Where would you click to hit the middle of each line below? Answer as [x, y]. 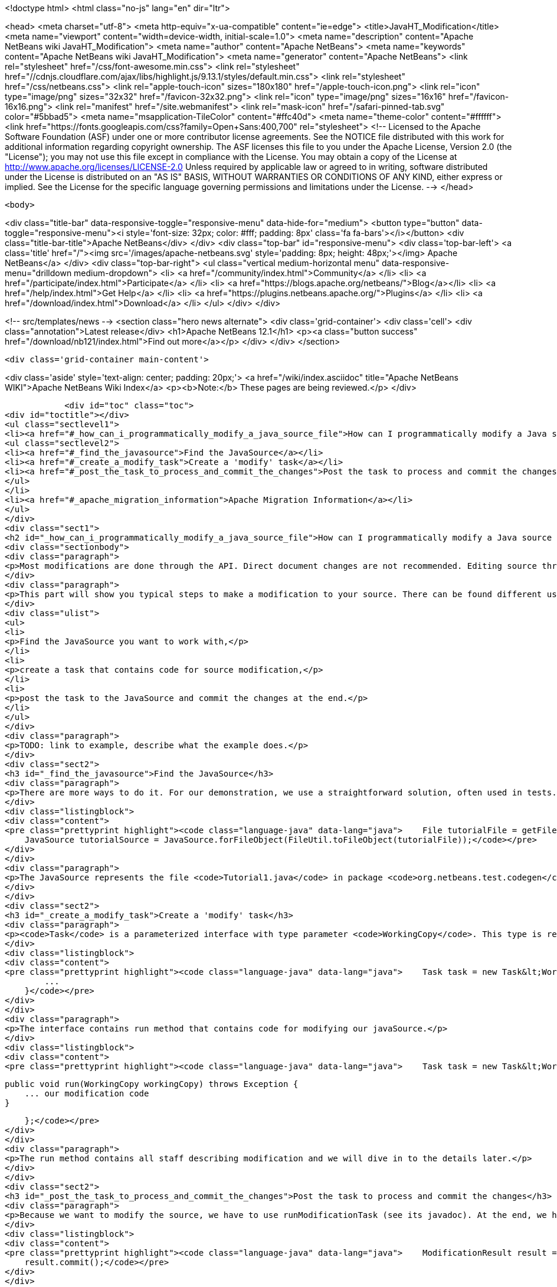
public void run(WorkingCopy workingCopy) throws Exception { [152, 1084]
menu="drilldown [38, 273]
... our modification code [87, 1093]
